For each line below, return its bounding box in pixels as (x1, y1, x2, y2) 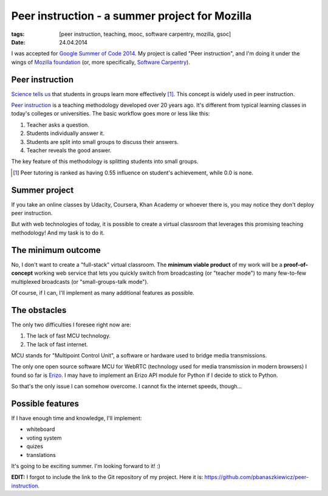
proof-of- (283, 261, 309, 268)
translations (26, 451, 56, 458)
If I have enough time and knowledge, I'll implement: (11, 415, 142, 422)
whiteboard (26, 425, 55, 433)
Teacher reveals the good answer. (26, 146, 112, 154)
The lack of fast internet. (26, 340, 88, 348)
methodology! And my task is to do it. (11, 229, 105, 236)
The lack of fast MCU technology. (26, 332, 111, 340)
